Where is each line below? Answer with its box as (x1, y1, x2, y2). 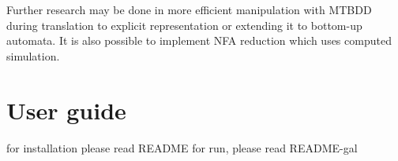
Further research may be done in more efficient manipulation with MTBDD (6, 2, 372, 17)
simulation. (6, 47, 60, 64)
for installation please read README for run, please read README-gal (6, 139, 358, 156)
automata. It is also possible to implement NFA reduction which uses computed (6, 32, 392, 49)
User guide (6, 93, 126, 126)
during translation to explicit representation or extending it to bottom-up (6, 16, 362, 33)
